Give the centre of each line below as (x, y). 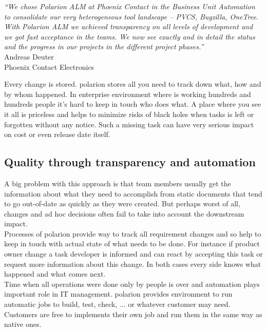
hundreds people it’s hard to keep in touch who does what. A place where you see (133, 104)
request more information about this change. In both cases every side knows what (133, 264)
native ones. (23, 324)
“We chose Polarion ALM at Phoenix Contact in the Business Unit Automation (130, 6)
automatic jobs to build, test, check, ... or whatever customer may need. (117, 304)
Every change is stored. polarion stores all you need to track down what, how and (133, 84)
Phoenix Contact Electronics (49, 66)
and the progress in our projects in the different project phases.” (104, 46)
